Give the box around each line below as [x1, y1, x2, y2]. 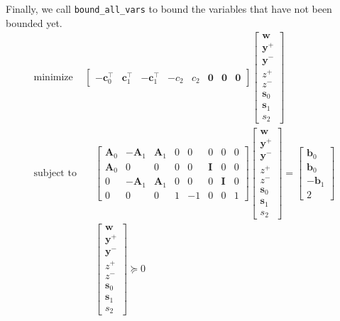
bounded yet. [6, 15, 62, 30]
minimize [33, 72, 73, 83]
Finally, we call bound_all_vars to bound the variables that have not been [6, 1, 332, 16]
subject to [33, 168, 77, 179]
